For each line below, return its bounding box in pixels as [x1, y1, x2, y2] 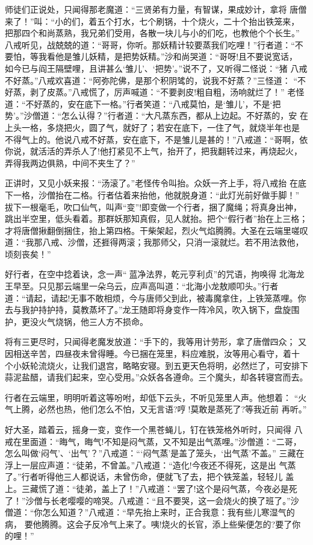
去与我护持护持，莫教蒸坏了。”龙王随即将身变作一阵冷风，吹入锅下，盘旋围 [5, 303, 300, 316]
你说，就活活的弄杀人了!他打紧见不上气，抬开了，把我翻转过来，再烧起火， [5, 145, 302, 157]
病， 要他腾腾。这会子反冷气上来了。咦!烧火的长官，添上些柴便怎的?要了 [5, 517, 293, 530]
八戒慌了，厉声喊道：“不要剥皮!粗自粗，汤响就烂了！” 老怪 [72, 86, 305, 98]
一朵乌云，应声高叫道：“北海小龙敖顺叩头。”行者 [88, 280, 279, 292]
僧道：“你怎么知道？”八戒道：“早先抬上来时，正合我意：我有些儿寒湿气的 [5, 506, 295, 518]
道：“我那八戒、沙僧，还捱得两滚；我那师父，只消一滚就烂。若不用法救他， [5, 236, 304, 248]
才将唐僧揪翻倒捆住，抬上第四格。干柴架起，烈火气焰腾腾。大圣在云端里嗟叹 [5, 224, 308, 236]
